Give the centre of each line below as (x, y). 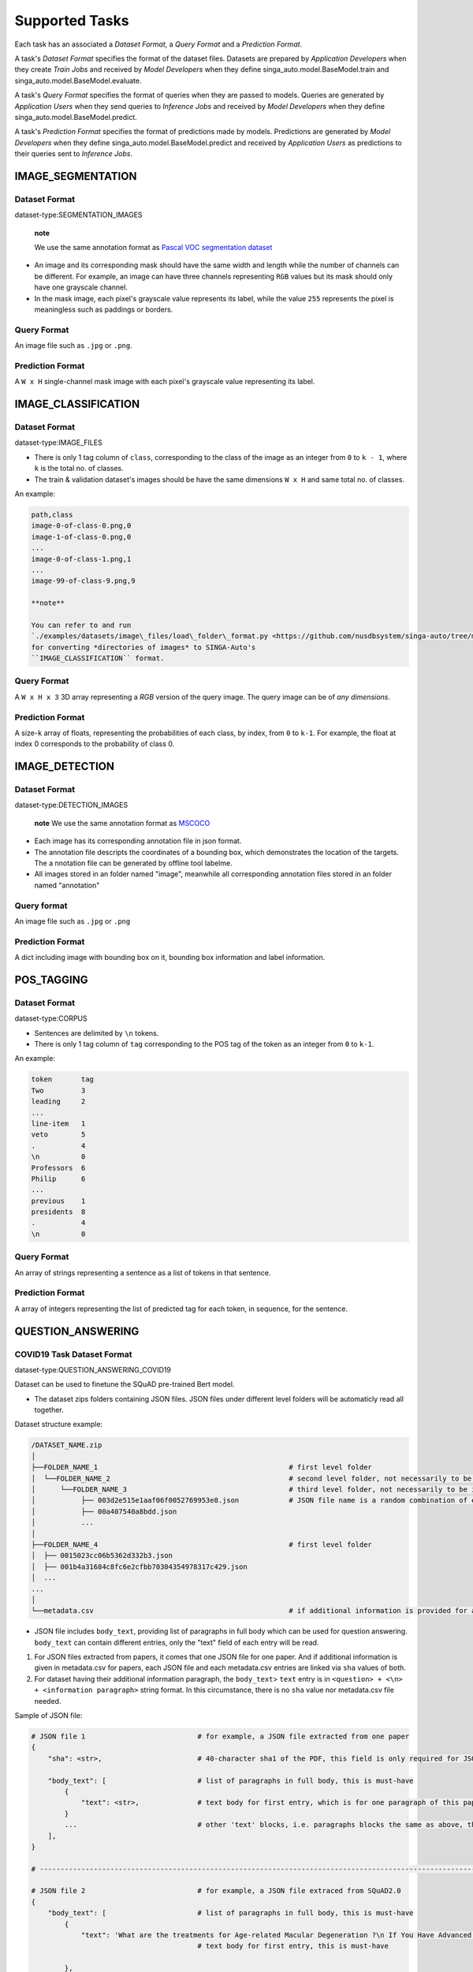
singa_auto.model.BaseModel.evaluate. (78, 80)
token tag (63, 1079)
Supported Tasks (72, 21)
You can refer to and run (81, 625)
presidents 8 (58, 1212)
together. (49, 1410)
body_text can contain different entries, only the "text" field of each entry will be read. (177, 1642)
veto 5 (58, 1135)
